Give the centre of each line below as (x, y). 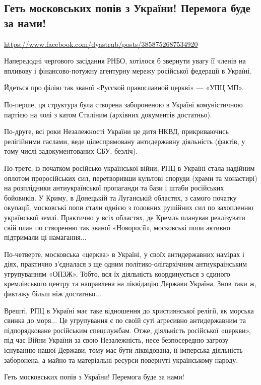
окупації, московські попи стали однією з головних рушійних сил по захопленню (129, 207)
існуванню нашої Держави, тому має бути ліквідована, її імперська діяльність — (128, 350)
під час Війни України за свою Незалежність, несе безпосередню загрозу (116, 340)
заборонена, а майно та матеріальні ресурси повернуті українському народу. (121, 360)
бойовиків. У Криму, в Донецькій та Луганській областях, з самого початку (120, 197)
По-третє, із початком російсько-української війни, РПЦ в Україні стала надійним (129, 168)
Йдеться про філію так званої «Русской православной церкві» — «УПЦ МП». (124, 87)
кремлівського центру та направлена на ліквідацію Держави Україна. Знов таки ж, (130, 283)
